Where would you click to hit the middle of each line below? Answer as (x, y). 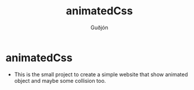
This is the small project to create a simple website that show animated (101, 74)
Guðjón (99, 27)
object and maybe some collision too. (60, 80)
